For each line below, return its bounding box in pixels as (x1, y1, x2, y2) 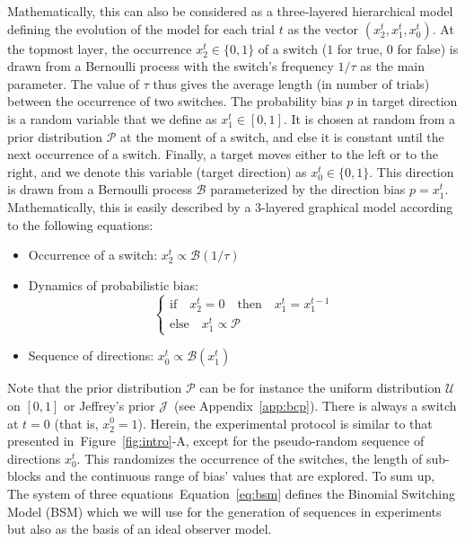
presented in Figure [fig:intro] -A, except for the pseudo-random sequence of (7, 431, 425, 450)
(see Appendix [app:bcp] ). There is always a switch (173, 395, 457, 414)
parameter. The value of (7, 74, 140, 93)
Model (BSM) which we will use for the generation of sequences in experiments (7, 501, 442, 520)
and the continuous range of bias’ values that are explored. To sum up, (45, 466, 435, 485)
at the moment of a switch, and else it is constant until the (120, 127, 444, 146)
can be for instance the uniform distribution (199, 378, 442, 397)
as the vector (287, 19, 359, 38)
